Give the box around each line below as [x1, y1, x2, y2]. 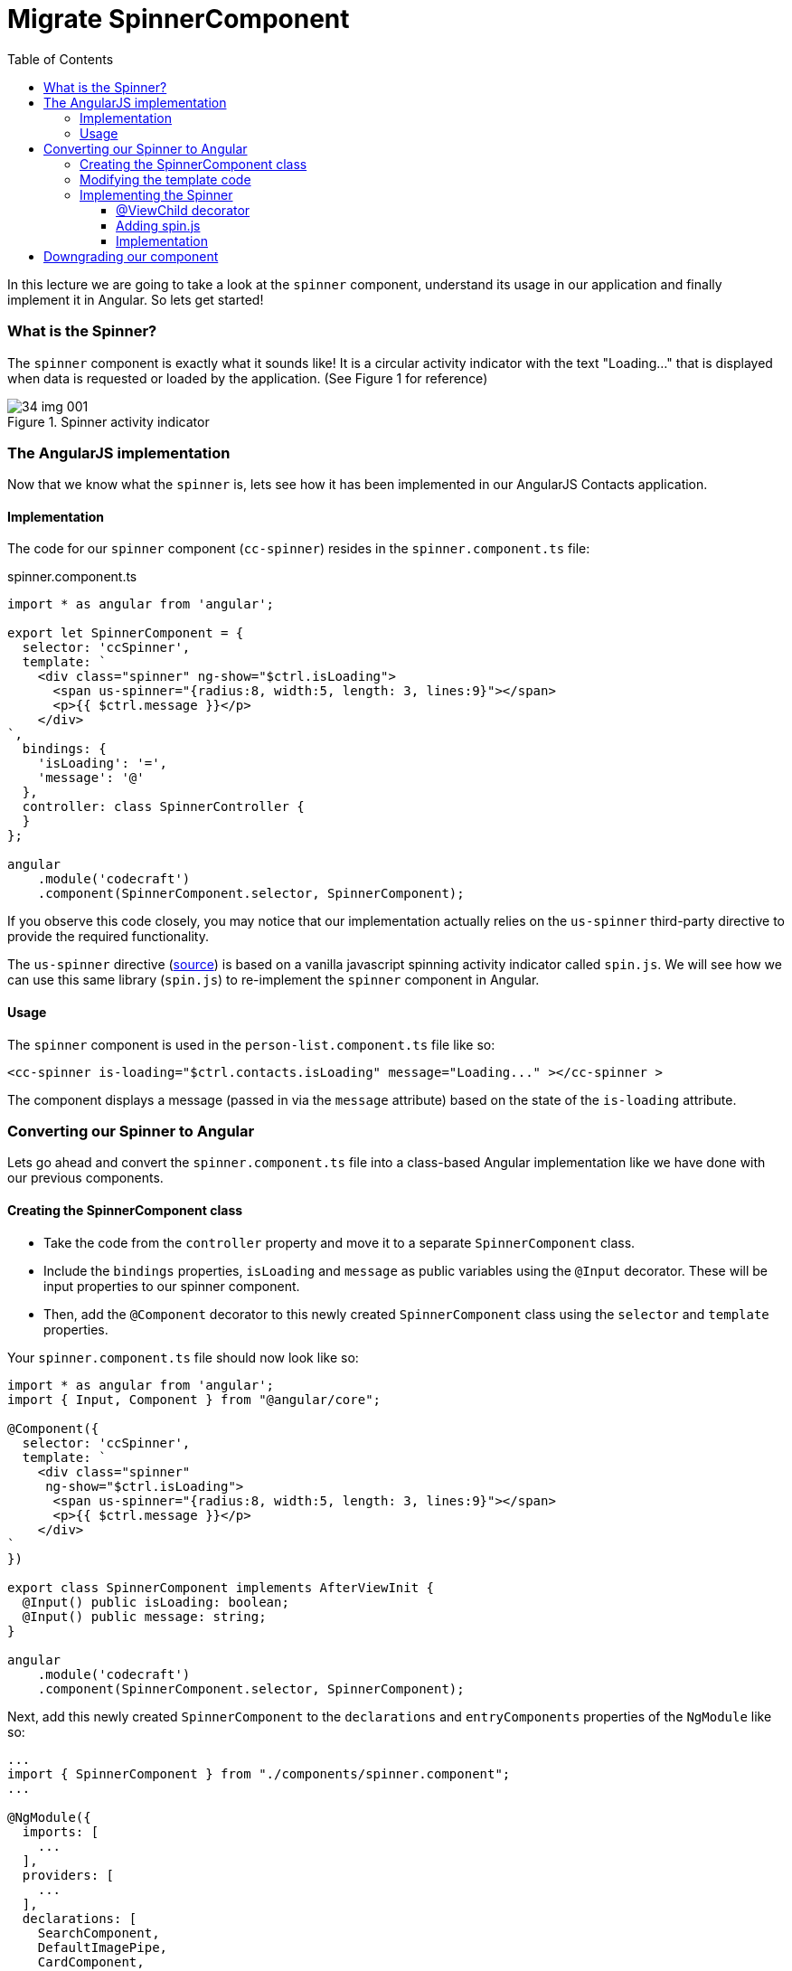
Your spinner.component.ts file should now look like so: [7, 1349, 359, 1365]
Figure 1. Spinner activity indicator [7, 413, 210, 429]
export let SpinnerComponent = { [7, 626, 244, 641]
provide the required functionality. [7, 929, 209, 945]
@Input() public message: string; [22, 1608, 267, 1624]
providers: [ [22, 1867, 115, 1882]
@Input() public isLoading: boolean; [22, 1594, 289, 1609]
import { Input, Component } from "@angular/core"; [7, 1391, 382, 1407]
